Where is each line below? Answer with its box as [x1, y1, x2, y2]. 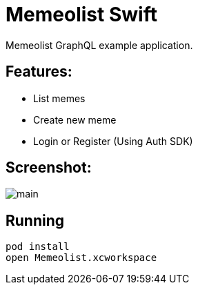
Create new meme [33, 113, 117, 126]
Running [6, 211, 65, 229]
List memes [33, 92, 86, 104]
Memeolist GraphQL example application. [6, 39, 193, 51]
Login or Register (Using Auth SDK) [33, 135, 193, 147]
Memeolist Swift [6, 3, 157, 26]
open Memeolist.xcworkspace [6, 252, 157, 264]
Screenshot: [6, 159, 92, 177]
